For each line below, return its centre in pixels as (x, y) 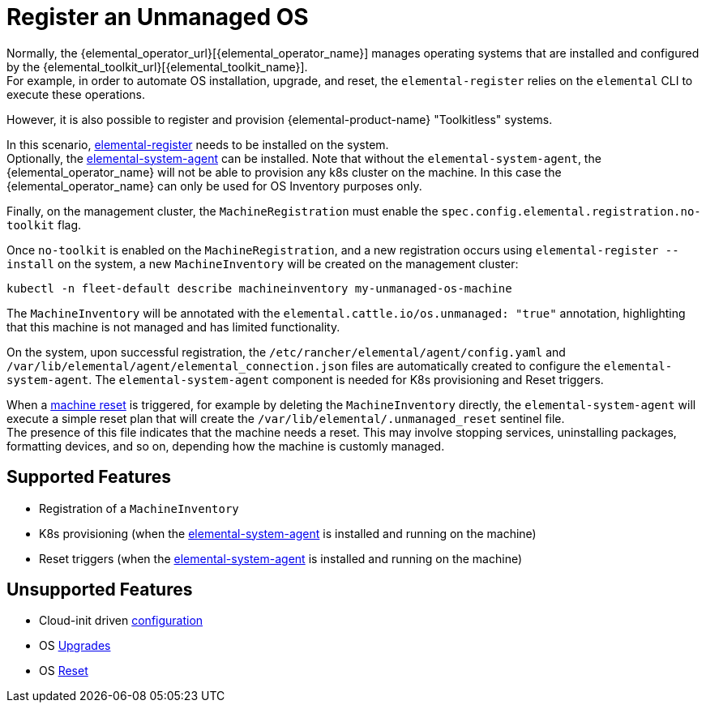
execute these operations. (76, 94)
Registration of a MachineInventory (139, 508)
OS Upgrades (75, 646)
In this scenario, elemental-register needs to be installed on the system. (198, 144)
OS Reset (64, 671)
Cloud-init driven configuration (121, 621)
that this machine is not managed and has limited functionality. (173, 327)
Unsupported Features (100, 590)
